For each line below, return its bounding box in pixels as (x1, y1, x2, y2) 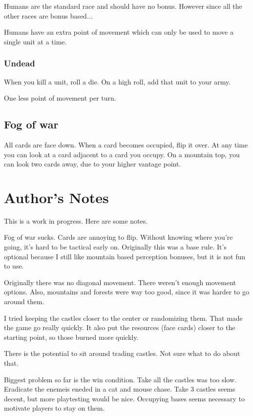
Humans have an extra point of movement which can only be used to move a (4, 27, 233, 37)
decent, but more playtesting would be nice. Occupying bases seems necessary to (4, 393, 245, 403)
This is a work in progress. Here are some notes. (4, 215, 148, 226)
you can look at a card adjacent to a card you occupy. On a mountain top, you (4, 149, 240, 159)
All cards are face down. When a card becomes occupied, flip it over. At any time (4, 139, 248, 149)
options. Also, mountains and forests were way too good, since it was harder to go (4, 287, 249, 297)
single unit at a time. (4, 36, 67, 46)
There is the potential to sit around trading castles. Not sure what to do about (4, 348, 240, 358)
